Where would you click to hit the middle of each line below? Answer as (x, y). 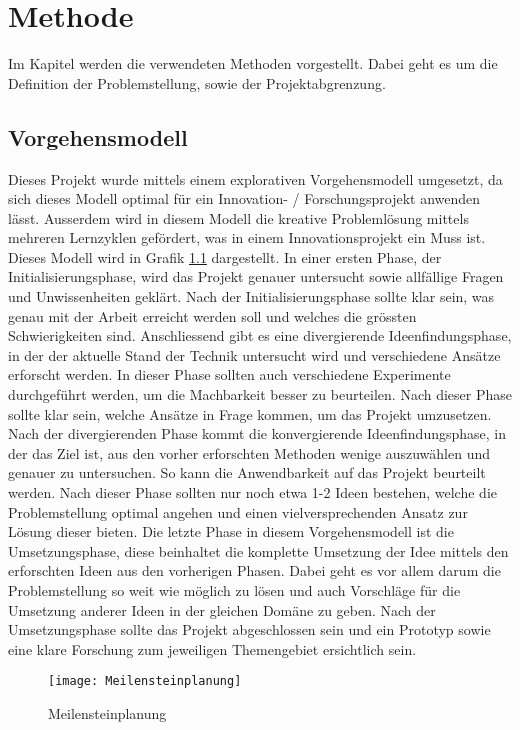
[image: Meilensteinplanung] (145, 681)
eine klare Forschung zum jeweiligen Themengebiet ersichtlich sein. (212, 648)
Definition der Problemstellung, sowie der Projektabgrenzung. (197, 82)
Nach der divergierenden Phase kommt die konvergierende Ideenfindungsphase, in (257, 433)
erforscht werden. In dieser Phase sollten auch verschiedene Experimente (229, 374)
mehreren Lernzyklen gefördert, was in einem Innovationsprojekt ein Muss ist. (247, 237)
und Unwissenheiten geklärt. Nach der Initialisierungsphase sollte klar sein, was (251, 296)
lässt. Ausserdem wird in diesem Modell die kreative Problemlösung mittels (238, 217)
